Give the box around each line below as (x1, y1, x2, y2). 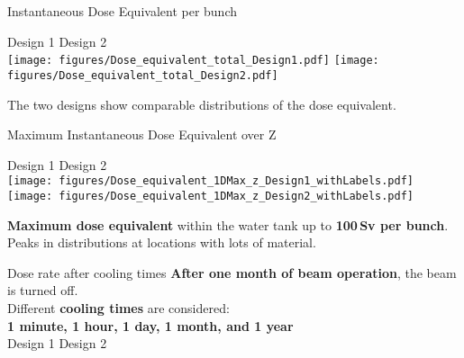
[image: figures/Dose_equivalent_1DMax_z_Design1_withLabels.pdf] (7, 175, 414, 188)
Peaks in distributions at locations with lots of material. (7, 233, 316, 252)
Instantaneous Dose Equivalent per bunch (7, 2, 238, 20)
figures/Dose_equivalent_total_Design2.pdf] (7, 68, 278, 82)
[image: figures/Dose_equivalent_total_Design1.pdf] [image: (7, 54, 379, 67)
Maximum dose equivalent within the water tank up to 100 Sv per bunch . (7, 215, 449, 234)
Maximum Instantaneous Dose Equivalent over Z (7, 125, 277, 144)
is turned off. (7, 281, 78, 300)
